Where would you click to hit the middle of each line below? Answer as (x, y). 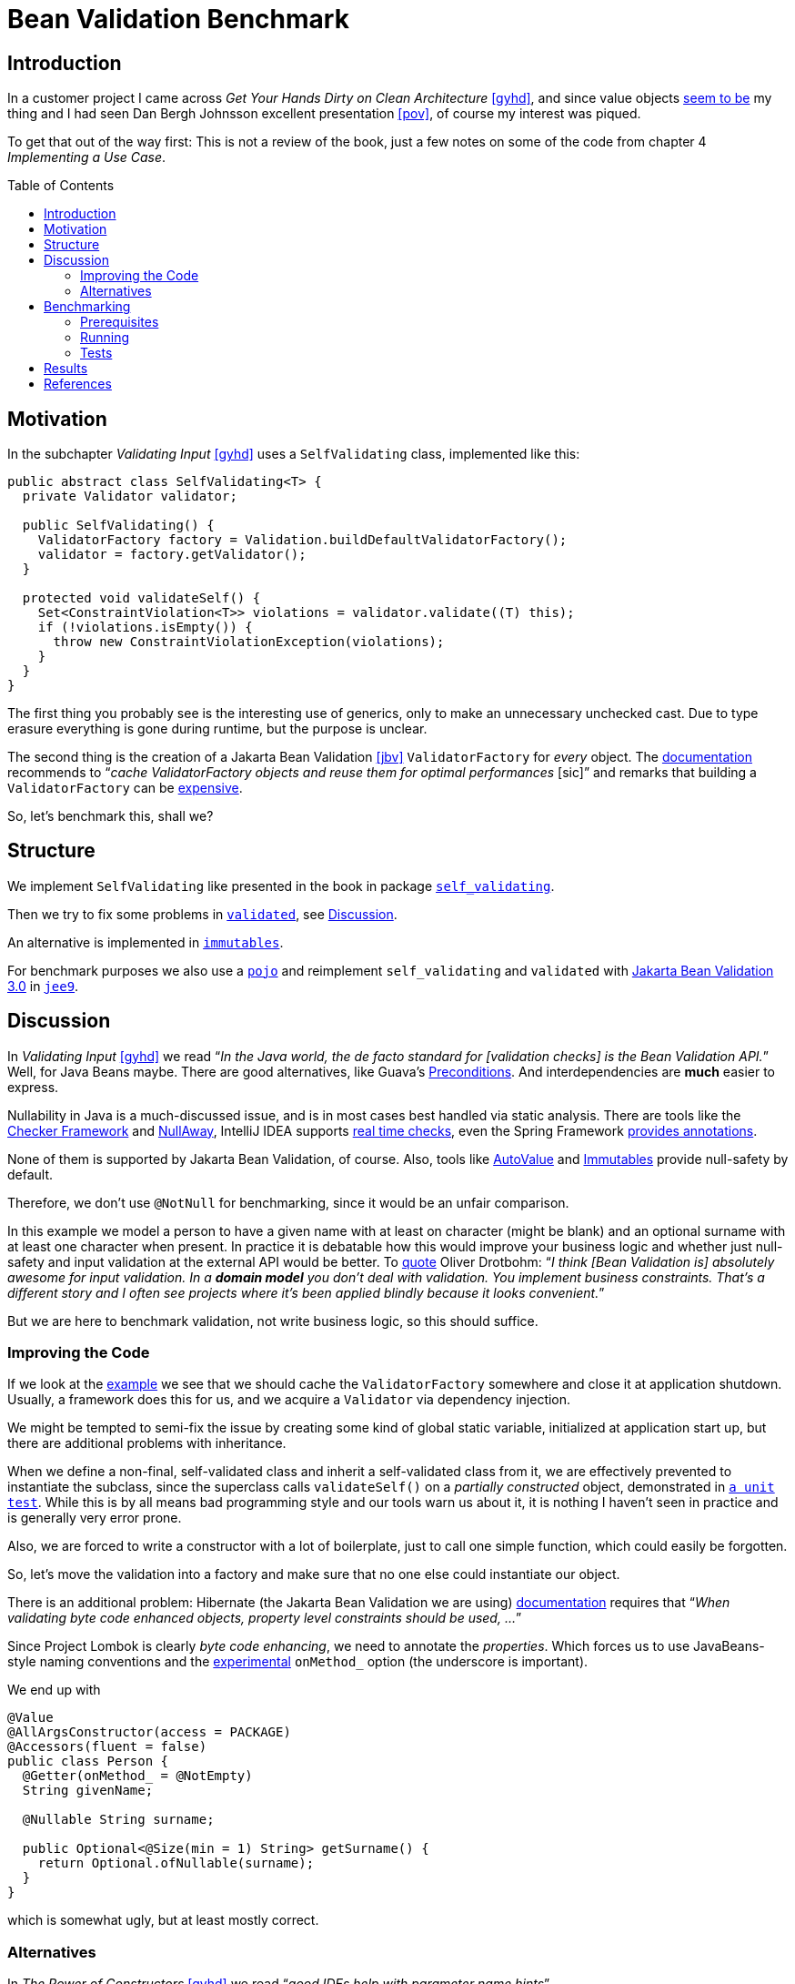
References (78, 384)
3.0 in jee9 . (43, 986)
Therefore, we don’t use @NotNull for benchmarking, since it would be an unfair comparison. (288, 1202)
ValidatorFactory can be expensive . (125, 788)
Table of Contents (61, 186)
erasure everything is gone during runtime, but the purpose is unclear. (217, 729)
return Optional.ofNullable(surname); (176, 1863)
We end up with (54, 1690)
